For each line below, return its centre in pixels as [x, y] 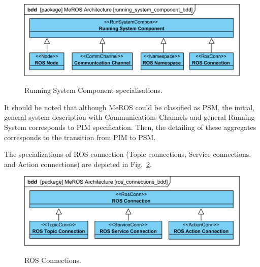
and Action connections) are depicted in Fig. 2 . [78, 164]
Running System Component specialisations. [93, 90]
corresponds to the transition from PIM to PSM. [80, 137]
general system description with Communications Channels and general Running [129, 117]
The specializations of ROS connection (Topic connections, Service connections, [128, 154]
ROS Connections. [53, 260]
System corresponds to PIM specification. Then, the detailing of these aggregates [130, 127]
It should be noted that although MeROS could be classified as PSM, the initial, [129, 107]
